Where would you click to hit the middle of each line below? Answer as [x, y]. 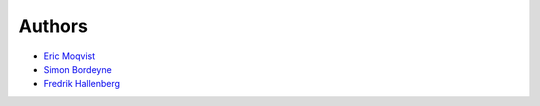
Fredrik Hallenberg [81, 84]
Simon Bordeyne [77, 69]
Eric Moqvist [69, 56]
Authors [53, 26]
